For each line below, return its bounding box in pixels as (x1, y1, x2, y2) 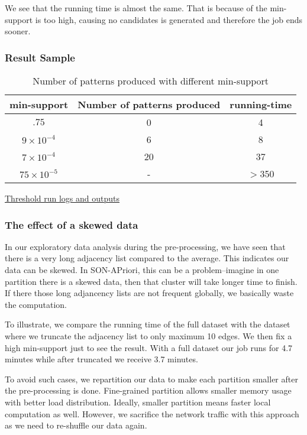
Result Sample (5, 50, 75, 64)
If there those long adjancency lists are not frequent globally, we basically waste (5, 287, 294, 299)
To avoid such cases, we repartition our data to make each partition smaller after (5, 372, 298, 385)
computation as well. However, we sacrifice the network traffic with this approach (5, 407, 299, 420)
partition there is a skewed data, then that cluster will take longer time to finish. (5, 275, 298, 287)
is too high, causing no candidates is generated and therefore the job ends (35, 13, 303, 25)
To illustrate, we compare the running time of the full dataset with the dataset (5, 318, 290, 330)
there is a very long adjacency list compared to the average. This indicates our (5, 252, 289, 264)
